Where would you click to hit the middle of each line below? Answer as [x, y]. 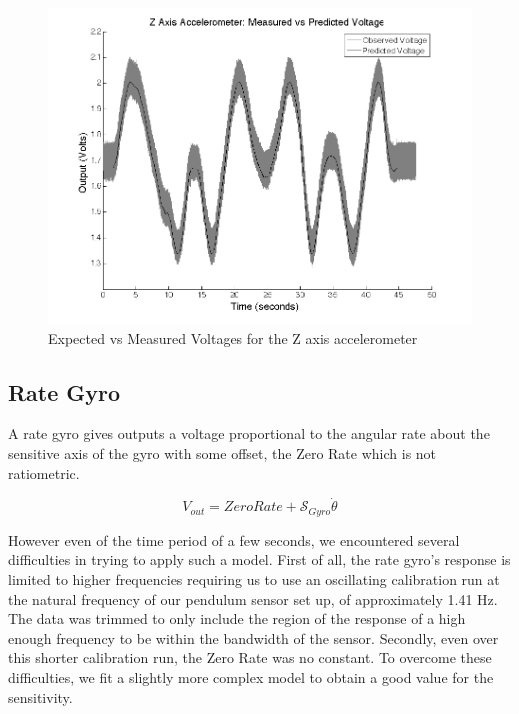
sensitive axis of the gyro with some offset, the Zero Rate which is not [222, 452]
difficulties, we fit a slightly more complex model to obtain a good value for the [251, 676]
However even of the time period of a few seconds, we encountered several [234, 539]
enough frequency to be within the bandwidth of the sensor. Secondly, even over [253, 637]
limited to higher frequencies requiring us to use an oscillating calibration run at [254, 579]
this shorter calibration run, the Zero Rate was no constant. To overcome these [250, 657]
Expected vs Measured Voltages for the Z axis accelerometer [233, 337]
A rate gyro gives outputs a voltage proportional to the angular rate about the [249, 433]
